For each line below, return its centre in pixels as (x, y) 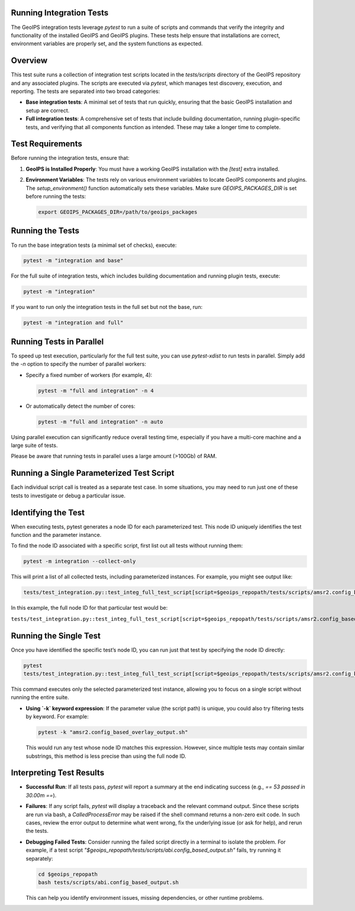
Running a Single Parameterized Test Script (93, 473)
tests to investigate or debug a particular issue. (68, 495)
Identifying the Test (48, 512)
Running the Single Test (56, 635)
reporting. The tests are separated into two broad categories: (85, 91)
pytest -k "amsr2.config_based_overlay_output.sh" (113, 732)
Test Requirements (46, 144)
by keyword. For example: (57, 717)
